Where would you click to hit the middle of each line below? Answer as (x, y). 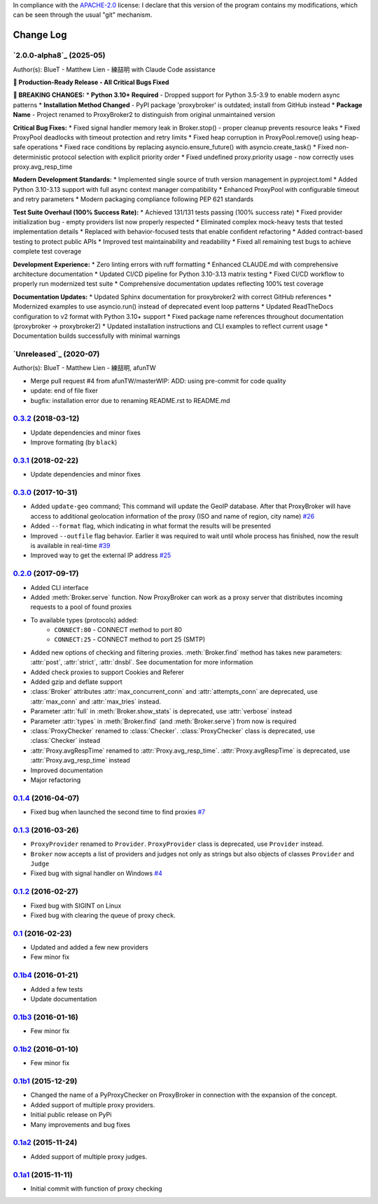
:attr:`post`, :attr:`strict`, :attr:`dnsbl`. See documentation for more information (142, 662)
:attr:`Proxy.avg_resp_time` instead (80, 760)
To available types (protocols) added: (84, 620)
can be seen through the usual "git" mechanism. (83, 15)
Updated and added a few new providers (89, 948)
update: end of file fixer (64, 391)
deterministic (32, 157)
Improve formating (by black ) (74, 442)
